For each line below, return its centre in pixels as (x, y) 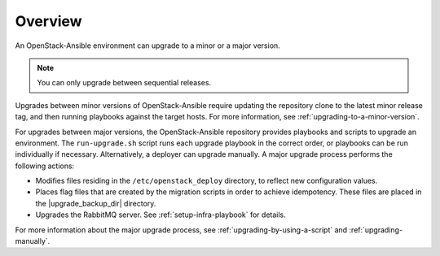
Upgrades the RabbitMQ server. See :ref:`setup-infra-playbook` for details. (161, 215)
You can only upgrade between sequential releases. (124, 83)
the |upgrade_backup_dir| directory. (96, 203)
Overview (48, 21)
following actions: (45, 166)
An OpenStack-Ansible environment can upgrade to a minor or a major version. (147, 46)
